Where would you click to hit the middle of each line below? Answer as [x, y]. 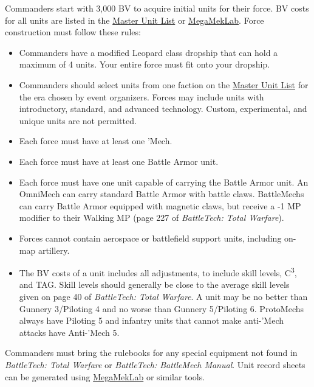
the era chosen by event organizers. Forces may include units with [142, 96]
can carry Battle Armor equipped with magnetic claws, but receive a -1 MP [160, 205]
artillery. [54, 250]
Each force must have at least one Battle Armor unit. [119, 161]
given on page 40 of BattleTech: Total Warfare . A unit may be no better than [163, 296]
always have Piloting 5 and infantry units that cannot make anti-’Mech [151, 320]
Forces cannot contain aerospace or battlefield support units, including [150, 238]
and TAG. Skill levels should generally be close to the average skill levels [154, 284]
